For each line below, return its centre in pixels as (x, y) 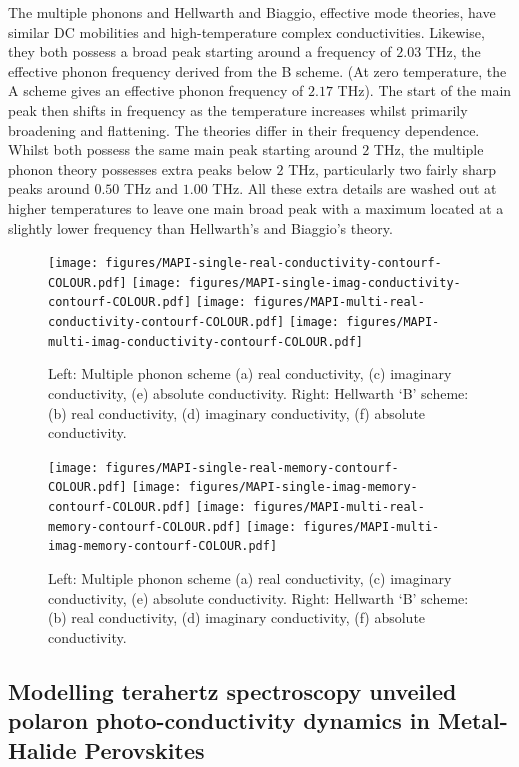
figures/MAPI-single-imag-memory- (303, 487)
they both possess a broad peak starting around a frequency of (200, 51)
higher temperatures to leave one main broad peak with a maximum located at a (256, 207)
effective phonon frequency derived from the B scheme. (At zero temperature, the (257, 70)
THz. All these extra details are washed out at (354, 188)
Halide (42, 749)
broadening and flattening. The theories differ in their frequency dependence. (244, 129)
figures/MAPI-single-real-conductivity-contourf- (273, 263)
